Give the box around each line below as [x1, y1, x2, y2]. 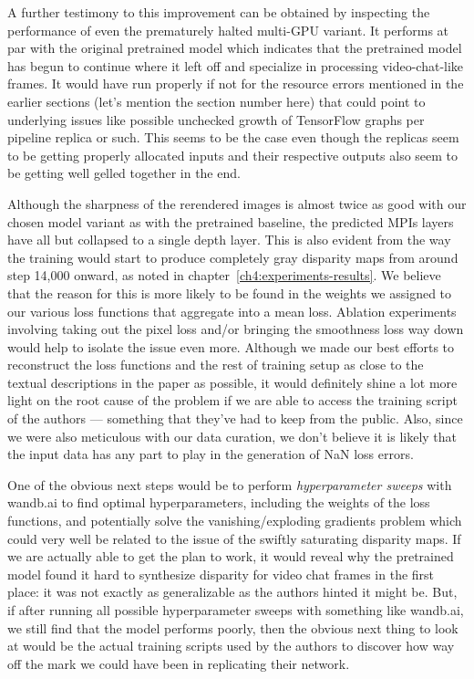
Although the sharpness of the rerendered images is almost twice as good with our [7, 193, 467, 213]
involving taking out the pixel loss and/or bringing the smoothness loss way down [7, 319, 464, 339]
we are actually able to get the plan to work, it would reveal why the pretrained [7, 547, 454, 566]
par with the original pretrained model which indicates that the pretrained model [7, 38, 462, 57]
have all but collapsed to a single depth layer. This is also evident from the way [7, 230, 451, 249]
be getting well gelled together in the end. [7, 163, 241, 183]
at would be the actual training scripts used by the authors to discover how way [7, 636, 455, 655]
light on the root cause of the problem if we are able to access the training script [7, 391, 458, 410]
